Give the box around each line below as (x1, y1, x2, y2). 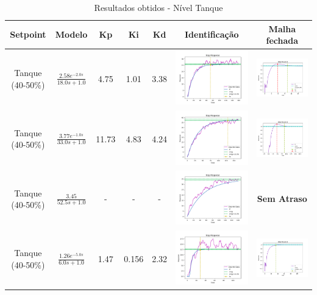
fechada (266, 34, 299, 47)
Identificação (185, 28, 239, 41)
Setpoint (10, 28, 46, 41)
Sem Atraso (257, 192, 307, 205)
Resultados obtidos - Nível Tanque (94, 1, 223, 13)
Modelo (55, 28, 88, 41)
